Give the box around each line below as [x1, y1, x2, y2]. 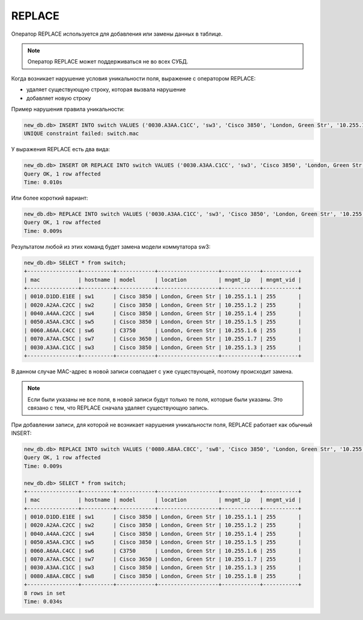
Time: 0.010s [24, 179, 63, 186]
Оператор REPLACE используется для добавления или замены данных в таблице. [11, 30, 223, 38]
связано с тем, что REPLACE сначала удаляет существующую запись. [27, 404, 209, 411]
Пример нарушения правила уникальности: [11, 105, 125, 113]
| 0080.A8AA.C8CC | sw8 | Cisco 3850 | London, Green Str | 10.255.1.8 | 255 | [24, 572, 302, 579]
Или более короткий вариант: [11, 194, 88, 201]
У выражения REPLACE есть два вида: [11, 146, 110, 153]
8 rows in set [24, 590, 66, 596]
